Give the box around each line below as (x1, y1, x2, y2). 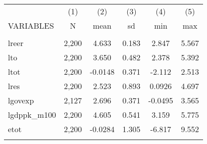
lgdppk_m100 (8, 109, 56, 120)
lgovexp (8, 95, 34, 106)
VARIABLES (8, 20, 54, 31)
